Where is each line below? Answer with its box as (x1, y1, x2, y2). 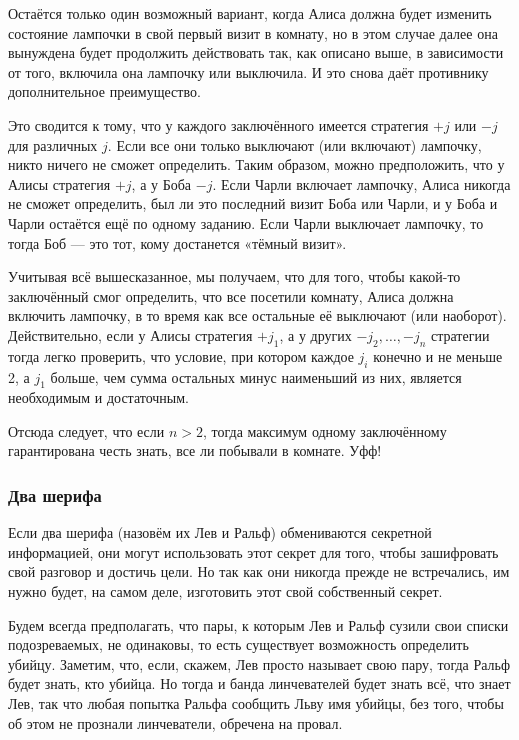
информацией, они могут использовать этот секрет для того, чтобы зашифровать (8, 541, 499, 562)
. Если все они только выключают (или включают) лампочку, (107, 134, 482, 155)
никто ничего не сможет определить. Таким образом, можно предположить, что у (8, 154, 505, 175)
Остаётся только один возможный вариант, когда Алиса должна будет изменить (8, 3, 492, 23)
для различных (8, 134, 98, 155)
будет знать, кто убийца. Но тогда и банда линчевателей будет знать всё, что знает (8, 673, 511, 694)
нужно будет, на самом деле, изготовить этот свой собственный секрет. (8, 581, 443, 602)
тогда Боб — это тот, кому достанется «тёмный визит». (8, 232, 347, 253)
